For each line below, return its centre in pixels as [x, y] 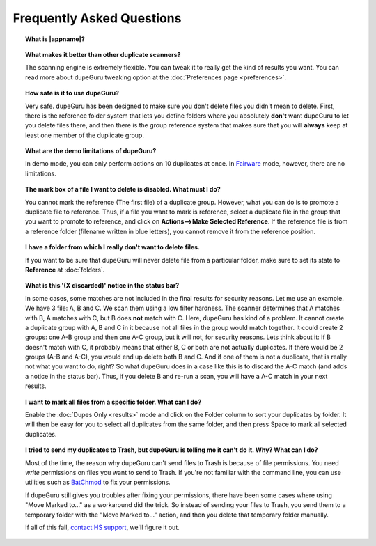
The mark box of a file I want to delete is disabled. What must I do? [123, 189]
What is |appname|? [55, 39]
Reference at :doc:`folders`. [65, 270]
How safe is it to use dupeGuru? [72, 93]
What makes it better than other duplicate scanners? [103, 54]
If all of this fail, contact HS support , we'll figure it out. [103, 527]
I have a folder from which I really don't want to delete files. [113, 247]
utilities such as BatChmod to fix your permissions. [98, 482]
